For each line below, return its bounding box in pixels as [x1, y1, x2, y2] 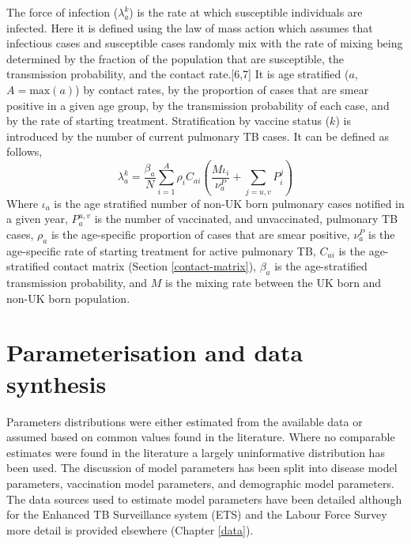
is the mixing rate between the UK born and [165, 274, 382, 291]
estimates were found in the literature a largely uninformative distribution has [6, 444, 385, 460]
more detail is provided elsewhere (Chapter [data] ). [6, 521, 254, 538]
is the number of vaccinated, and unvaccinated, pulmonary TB [94, 210, 398, 227]
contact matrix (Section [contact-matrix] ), [53, 258, 256, 274]
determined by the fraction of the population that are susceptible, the [6, 50, 344, 66]
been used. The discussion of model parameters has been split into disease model [6, 459, 398, 476]
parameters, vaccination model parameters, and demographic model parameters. [6, 474, 394, 491]
